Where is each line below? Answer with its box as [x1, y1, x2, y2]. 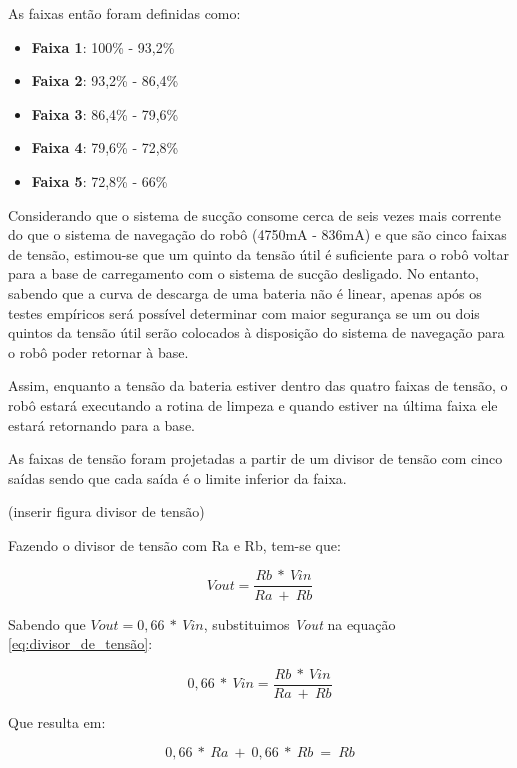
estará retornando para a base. [8, 414, 195, 435]
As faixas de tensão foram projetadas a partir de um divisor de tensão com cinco [8, 448, 503, 469]
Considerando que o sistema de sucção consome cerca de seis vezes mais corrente [8, 204, 502, 225]
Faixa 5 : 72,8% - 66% [31, 170, 168, 191]
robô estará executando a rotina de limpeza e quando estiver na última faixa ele [8, 394, 498, 415]
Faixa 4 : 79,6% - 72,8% [31, 137, 179, 158]
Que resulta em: [8, 711, 106, 732]
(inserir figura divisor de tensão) [8, 501, 205, 522]
